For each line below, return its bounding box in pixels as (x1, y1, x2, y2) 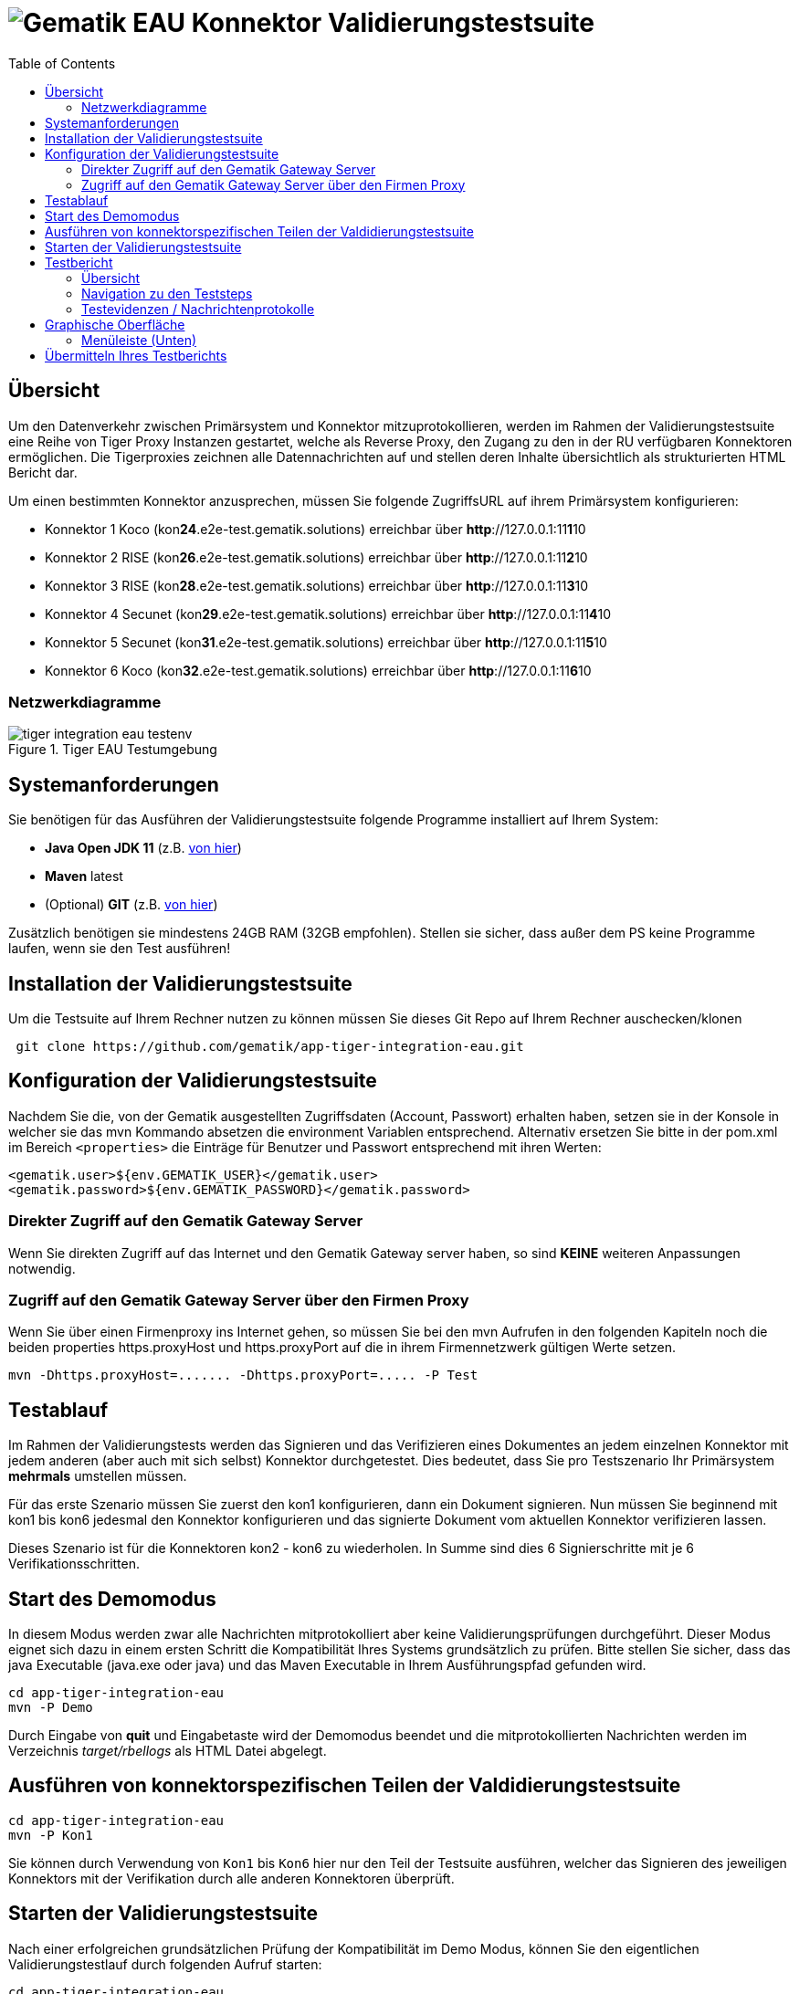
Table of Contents (8, 55, 116, 71)
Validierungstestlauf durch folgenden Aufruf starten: (8, 1956, 322, 1972)
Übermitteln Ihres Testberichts (45, 347, 227, 363)
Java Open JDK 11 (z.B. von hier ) (45, 840, 242, 856)
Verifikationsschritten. (8, 1556, 141, 1572)
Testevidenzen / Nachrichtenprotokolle (81, 300, 315, 317)
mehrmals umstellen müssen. (8, 1468, 187, 1485)
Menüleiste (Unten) (81, 331, 197, 348)
